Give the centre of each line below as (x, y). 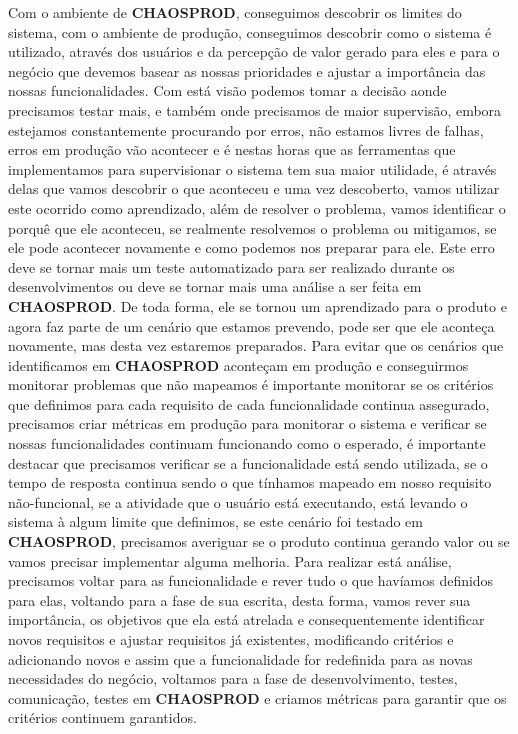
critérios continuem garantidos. (102, 717)
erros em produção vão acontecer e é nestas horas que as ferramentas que (232, 149)
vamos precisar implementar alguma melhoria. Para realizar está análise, (230, 560)
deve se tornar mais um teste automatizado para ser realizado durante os (231, 266)
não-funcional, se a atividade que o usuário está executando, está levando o (238, 501)
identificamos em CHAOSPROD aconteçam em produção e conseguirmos (238, 364)
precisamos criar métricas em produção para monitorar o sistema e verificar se (247, 423)
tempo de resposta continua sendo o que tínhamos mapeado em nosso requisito (250, 482)
